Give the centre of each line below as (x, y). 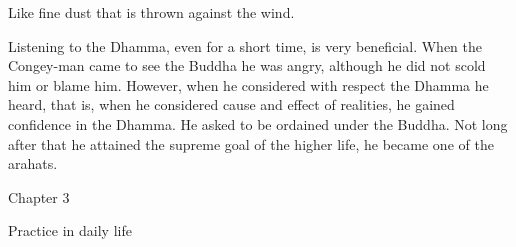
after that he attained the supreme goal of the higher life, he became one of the (251, 143)
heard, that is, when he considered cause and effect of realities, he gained (231, 104)
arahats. (33, 163)
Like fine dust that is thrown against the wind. (151, 12)
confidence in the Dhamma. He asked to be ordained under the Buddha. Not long (258, 123)
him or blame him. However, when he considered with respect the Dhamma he (248, 84)
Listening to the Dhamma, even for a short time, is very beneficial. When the (245, 45)
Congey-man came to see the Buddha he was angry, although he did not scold (247, 65)
